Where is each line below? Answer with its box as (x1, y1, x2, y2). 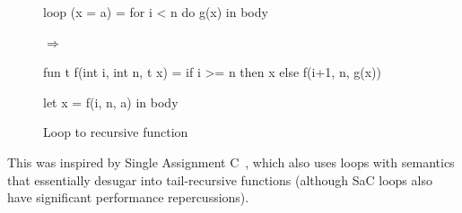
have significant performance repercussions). (7, 188, 249, 207)
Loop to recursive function (43, 123, 188, 141)
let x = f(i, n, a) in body (43, 92, 179, 111)
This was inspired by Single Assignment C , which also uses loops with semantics (7, 152, 455, 171)
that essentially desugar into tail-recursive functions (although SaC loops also (7, 170, 432, 189)
